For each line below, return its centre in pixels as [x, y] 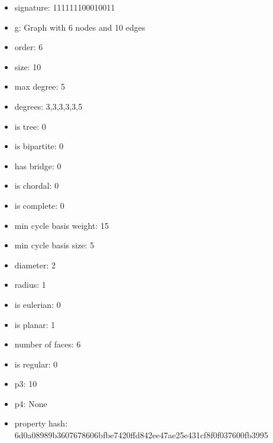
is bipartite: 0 [39, 146]
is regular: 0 [36, 364]
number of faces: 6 [48, 344]
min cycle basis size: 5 [54, 245]
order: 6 [29, 47]
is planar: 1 [35, 324]
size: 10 [28, 66]
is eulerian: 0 [38, 304]
